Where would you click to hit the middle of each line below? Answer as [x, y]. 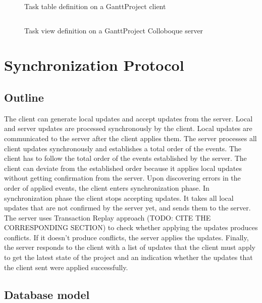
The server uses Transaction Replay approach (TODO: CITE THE [108, 217]
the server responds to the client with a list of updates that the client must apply [130, 247]
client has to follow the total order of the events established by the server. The [125, 158]
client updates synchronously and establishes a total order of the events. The [123, 148]
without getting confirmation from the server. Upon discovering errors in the [122, 178]
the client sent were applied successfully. [66, 267]
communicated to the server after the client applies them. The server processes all [130, 138]
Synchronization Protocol [94, 65]
